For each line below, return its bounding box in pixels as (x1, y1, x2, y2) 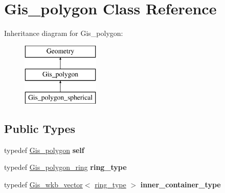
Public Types (4, 121, 76, 137)
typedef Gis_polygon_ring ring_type (4, 162, 127, 172)
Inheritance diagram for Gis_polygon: (4, 28, 123, 38)
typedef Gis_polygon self (4, 144, 84, 155)
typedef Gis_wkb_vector (4, 179, 83, 190)
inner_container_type (140, 179, 221, 190)
